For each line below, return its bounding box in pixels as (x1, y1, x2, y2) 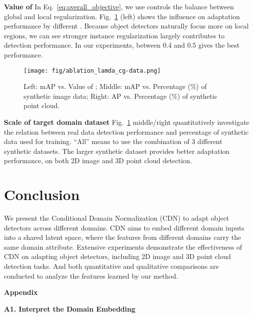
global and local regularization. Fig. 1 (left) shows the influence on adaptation (4, 11, 240, 21)
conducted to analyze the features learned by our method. (4, 270, 178, 281)
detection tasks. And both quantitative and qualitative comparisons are (4, 261, 219, 271)
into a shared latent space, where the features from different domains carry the (4, 232, 241, 242)
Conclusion (4, 184, 80, 204)
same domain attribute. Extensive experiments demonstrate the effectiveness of (4, 241, 242, 252)
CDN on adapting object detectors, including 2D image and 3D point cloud (4, 251, 231, 261)
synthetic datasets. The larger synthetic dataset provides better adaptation (4, 145, 230, 156)
